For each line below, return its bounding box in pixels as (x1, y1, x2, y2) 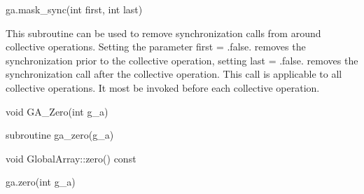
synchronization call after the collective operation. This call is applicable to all (6, 67, 342, 81)
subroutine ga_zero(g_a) (6, 127, 114, 142)
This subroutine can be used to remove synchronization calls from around (6, 25, 321, 40)
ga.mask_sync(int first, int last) (6, 2, 143, 16)
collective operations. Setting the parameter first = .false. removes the (6, 39, 306, 54)
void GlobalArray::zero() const (6, 151, 136, 165)
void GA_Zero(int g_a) (6, 104, 108, 118)
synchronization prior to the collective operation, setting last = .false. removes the (6, 53, 358, 67)
